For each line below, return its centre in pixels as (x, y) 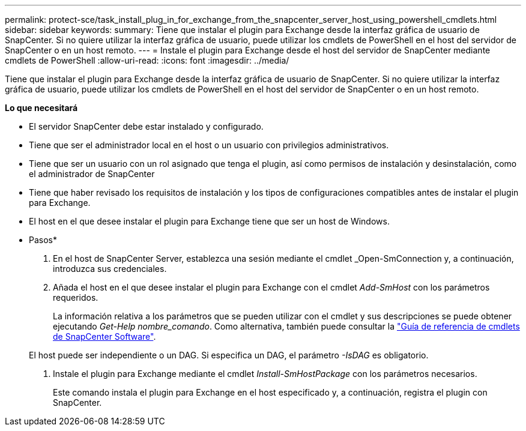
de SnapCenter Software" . (104, 336)
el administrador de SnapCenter (92, 174)
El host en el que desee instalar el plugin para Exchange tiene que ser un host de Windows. (209, 221)
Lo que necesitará (41, 108)
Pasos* (43, 240)
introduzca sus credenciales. (110, 269)
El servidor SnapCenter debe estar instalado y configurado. (146, 126)
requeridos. (76, 297)
